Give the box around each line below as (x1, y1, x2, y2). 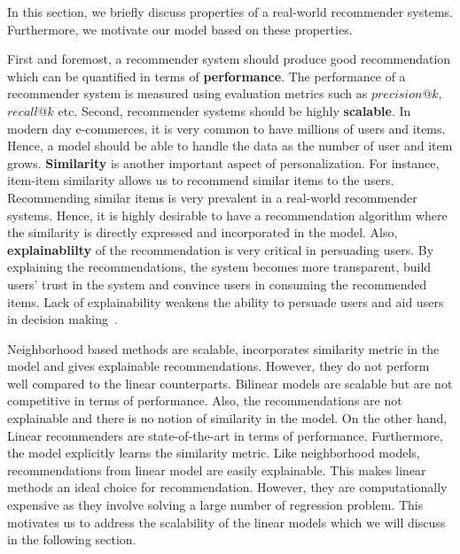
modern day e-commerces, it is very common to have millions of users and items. (7, 119, 446, 137)
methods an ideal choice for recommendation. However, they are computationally (7, 478, 448, 496)
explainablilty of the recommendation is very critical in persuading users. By (7, 240, 434, 258)
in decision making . (7, 310, 118, 328)
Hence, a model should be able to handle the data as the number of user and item (7, 136, 453, 155)
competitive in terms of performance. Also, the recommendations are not (7, 391, 402, 410)
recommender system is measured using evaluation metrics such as (7, 84, 368, 103)
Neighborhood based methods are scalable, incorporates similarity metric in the (7, 339, 440, 358)
